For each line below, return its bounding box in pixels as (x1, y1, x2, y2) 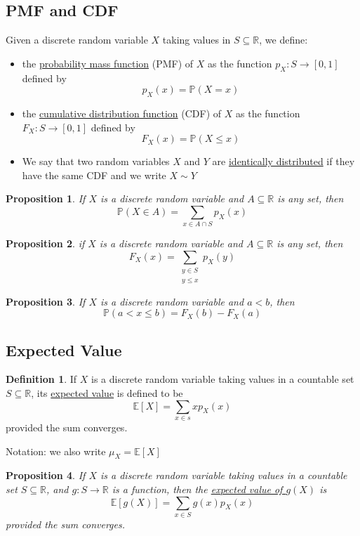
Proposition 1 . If (6, 191, 86, 206)
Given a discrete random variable (6, 32, 148, 47)
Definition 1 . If (6, 372, 77, 386)
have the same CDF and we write (22, 167, 166, 182)
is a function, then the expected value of (112, 482, 283, 496)
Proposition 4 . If (6, 468, 86, 483)
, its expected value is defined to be (31, 386, 183, 400)
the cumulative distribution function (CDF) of (22, 105, 222, 120)
